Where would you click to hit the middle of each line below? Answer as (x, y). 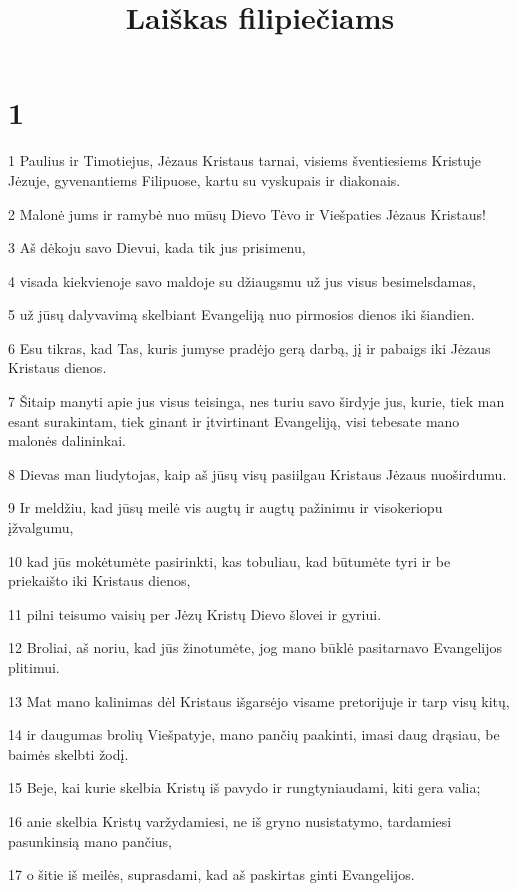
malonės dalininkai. (67, 440)
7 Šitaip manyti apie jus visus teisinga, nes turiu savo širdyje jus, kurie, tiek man (256, 401)
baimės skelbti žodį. (68, 753)
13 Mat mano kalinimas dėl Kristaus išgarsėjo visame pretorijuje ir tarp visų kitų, (259, 700)
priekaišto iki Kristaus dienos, (99, 580)
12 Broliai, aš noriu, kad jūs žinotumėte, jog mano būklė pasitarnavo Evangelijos (255, 647)
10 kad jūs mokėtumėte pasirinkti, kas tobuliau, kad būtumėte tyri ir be (229, 560)
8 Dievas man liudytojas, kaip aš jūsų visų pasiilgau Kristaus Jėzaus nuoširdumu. (257, 473)
